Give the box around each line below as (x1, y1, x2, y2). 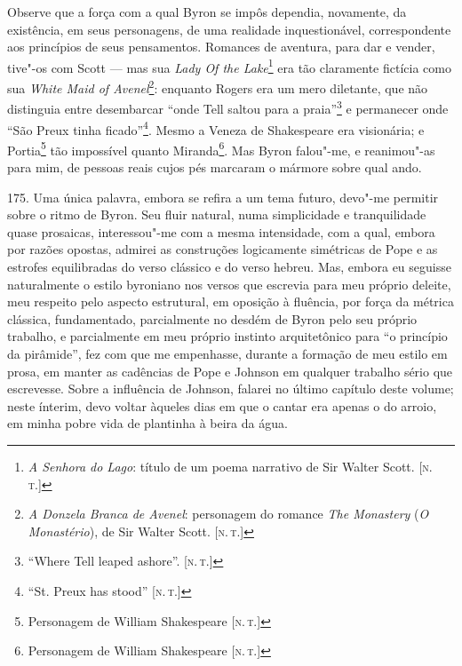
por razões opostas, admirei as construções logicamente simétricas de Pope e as (7, 240, 438, 258)
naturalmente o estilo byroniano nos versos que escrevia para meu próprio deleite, (7, 274, 451, 293)
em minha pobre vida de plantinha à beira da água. (7, 414, 288, 432)
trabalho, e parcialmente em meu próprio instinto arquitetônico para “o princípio (7, 327, 448, 345)
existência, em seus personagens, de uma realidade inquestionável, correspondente (7, 20, 451, 38)
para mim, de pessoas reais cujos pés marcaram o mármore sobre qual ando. (7, 158, 422, 177)
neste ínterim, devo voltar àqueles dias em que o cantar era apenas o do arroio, (7, 396, 437, 415)
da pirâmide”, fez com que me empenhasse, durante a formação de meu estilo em (7, 344, 448, 362)
